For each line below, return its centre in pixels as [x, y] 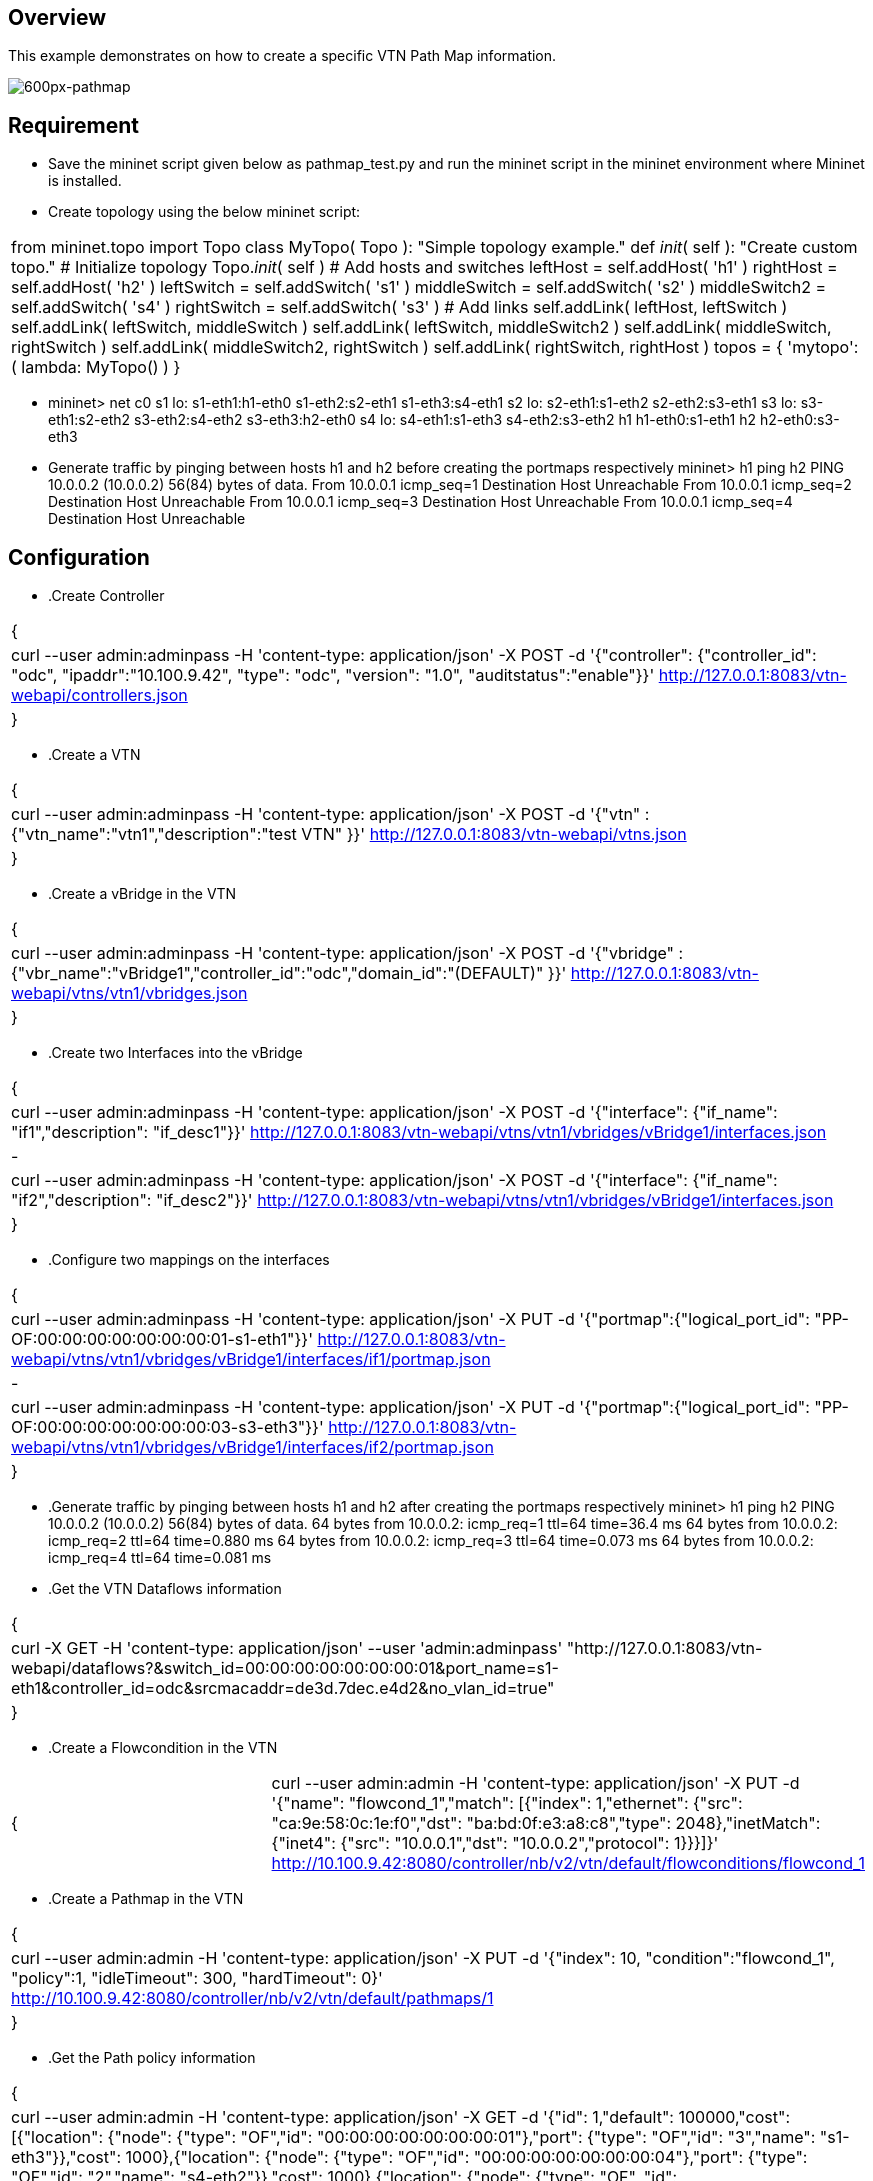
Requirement [74, 125]
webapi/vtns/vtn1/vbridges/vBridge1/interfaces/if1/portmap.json [251, 1359]
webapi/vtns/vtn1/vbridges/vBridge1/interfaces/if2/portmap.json [252, 1447]
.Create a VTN [94, 755]
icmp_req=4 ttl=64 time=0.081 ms [160, 1558]
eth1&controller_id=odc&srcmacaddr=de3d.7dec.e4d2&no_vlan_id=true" [283, 1688]
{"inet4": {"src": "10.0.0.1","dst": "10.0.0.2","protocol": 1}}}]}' [495, 1843]
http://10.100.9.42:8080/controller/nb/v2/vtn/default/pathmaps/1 [252, 1998]
